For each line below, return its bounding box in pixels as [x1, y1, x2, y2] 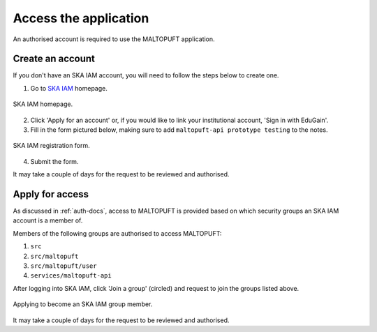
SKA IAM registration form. [13, 142, 90, 150]
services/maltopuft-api [30, 272, 112, 280]
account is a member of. [13, 216, 83, 225]
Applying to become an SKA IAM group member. [13, 300, 153, 308]
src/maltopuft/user [30, 262, 97, 270]
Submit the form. [30, 157, 79, 165]
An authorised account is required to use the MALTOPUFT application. [13, 35, 216, 43]
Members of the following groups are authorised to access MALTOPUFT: [13, 229, 222, 237]
